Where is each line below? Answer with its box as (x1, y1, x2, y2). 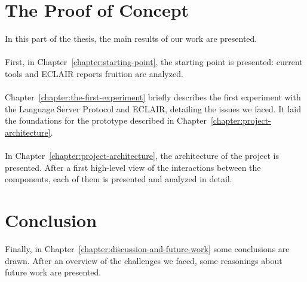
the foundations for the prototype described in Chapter (5, 114, 207, 127)
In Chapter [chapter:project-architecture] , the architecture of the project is (5, 149, 279, 162)
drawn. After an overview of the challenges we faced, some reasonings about (5, 254, 283, 266)
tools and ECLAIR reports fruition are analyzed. (5, 67, 183, 79)
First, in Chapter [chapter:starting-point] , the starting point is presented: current (5, 56, 303, 68)
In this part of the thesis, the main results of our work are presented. (5, 32, 257, 45)
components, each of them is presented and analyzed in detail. (5, 173, 232, 185)
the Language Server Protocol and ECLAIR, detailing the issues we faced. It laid (5, 102, 301, 115)
